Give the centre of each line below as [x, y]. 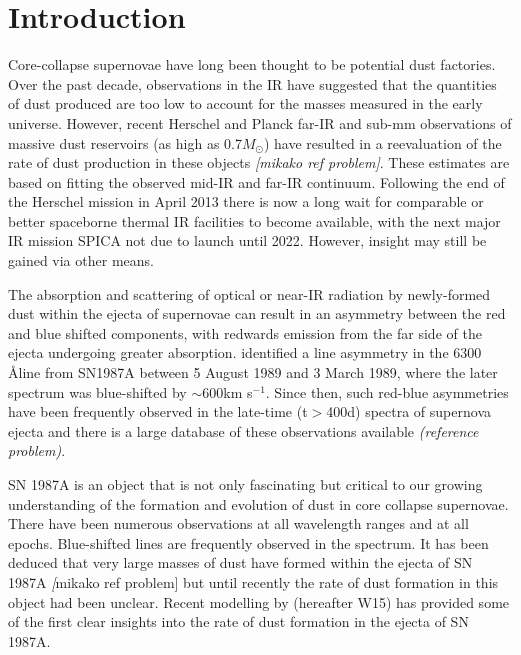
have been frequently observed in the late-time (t [158, 411]
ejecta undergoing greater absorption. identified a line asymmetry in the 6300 [245, 352]
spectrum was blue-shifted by [97, 391]
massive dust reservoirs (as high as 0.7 [125, 142]
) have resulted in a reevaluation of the [382, 142]
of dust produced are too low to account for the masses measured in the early [245, 103]
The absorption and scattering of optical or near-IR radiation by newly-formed [249, 293]
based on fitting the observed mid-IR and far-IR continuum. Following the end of [256, 181]
